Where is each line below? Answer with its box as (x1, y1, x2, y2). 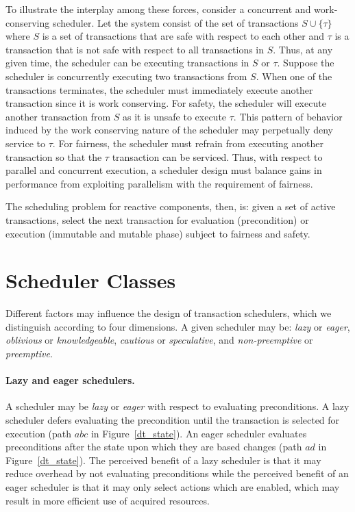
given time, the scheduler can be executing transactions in (5, 55, 249, 70)
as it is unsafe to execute (122, 109, 227, 123)
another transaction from (5, 109, 111, 123)
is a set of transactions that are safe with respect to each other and (42, 29, 324, 43)
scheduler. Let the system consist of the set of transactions (52, 15, 299, 29)
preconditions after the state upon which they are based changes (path (5, 439, 302, 454)
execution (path (5, 426, 72, 440)
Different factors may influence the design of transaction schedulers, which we (5, 306, 332, 320)
